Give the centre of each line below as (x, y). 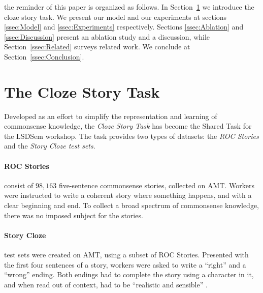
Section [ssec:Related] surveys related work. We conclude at (97, 47)
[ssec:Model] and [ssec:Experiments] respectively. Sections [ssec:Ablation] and (124, 27)
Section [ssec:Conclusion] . (44, 56)
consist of (19, 185)
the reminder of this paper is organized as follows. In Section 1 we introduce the (129, 7)
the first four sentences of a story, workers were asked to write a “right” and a (125, 264)
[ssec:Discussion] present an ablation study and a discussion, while (107, 36)
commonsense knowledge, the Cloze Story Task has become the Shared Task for (128, 126)
